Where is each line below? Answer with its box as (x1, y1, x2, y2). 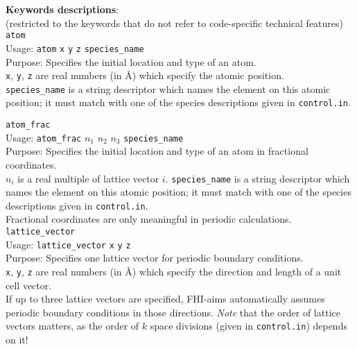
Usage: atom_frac (6, 130, 82, 144)
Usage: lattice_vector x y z (6, 237, 131, 251)
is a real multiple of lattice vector (17, 171, 159, 185)
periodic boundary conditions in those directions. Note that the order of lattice (6, 305, 340, 319)
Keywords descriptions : (6, 2, 119, 16)
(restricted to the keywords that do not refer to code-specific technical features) (6, 15, 344, 30)
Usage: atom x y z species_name (6, 40, 144, 55)
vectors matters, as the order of (6, 318, 139, 333)
